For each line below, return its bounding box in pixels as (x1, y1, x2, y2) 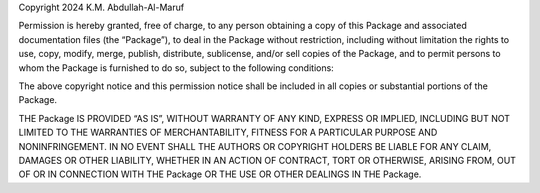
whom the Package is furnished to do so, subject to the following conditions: (18, 61, 334, 74)
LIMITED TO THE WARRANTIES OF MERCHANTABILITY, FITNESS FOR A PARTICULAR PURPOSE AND (18, 126, 438, 139)
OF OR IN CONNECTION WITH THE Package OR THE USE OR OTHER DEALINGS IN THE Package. (18, 168, 422, 180)
